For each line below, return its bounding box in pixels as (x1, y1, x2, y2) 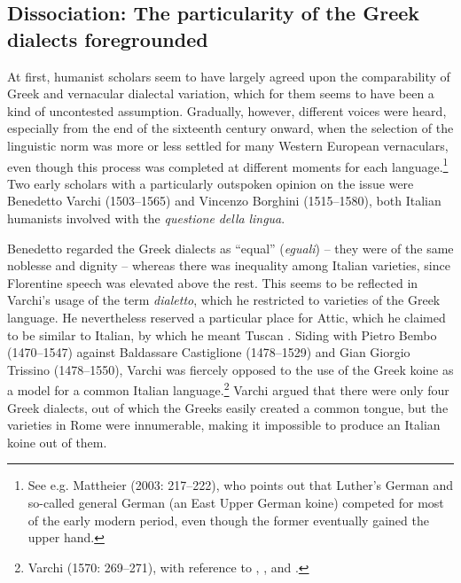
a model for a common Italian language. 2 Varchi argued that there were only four (7, 378, 449, 399)
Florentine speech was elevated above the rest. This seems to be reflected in (7, 273, 418, 291)
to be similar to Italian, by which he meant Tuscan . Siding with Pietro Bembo (7, 325, 437, 344)
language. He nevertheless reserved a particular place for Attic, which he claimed (7, 307, 446, 326)
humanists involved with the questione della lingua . (7, 209, 285, 227)
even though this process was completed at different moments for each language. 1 (7, 154, 449, 175)
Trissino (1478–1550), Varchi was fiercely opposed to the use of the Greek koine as (7, 360, 454, 378)
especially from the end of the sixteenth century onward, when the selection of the (7, 119, 454, 137)
